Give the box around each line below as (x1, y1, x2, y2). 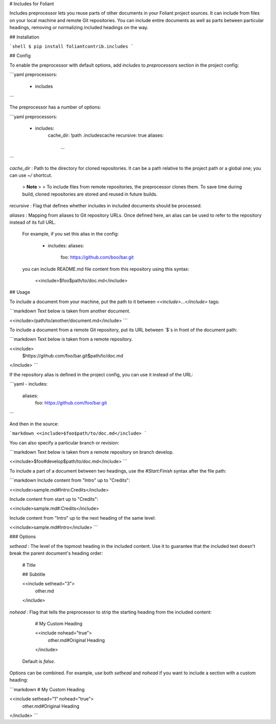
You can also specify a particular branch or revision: (9, 439, 120, 445)
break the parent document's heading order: (9, 550, 103, 557)
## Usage (9, 289, 31, 295)
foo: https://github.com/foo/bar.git (35, 400, 107, 406)
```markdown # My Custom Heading (9, 686, 85, 692)
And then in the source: (9, 420, 59, 427)
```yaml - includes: (9, 381, 48, 387)
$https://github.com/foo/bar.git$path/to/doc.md (22, 353, 124, 359)
